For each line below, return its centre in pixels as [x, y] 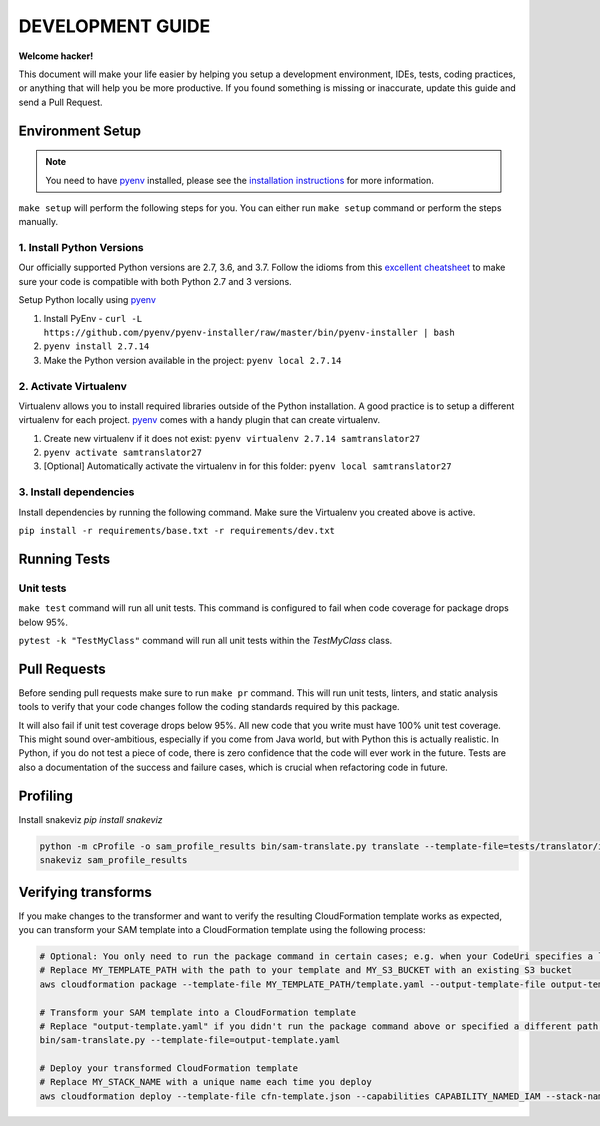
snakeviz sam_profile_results [113, 860]
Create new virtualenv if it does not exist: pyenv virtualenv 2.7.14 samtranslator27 [232, 438]
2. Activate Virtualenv [72, 386]
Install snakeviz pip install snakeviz [91, 819]
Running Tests [64, 558]
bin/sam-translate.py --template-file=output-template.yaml [190, 1040]
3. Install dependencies [76, 492]
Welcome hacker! [56, 56]
